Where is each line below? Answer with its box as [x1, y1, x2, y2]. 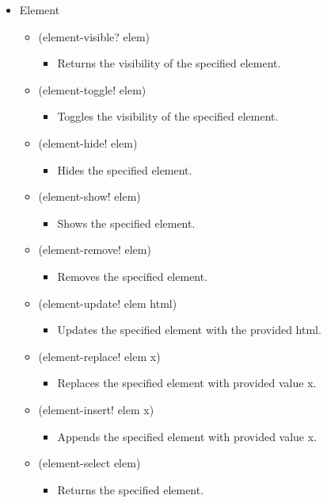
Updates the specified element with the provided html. [57, 321, 321, 338]
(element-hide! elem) [38, 134, 138, 151]
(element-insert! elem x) [38, 401, 154, 417]
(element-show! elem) [38, 188, 141, 205]
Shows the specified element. [57, 214, 196, 231]
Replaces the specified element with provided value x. [57, 374, 317, 391]
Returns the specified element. [57, 481, 204, 497]
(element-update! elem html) [38, 294, 177, 311]
